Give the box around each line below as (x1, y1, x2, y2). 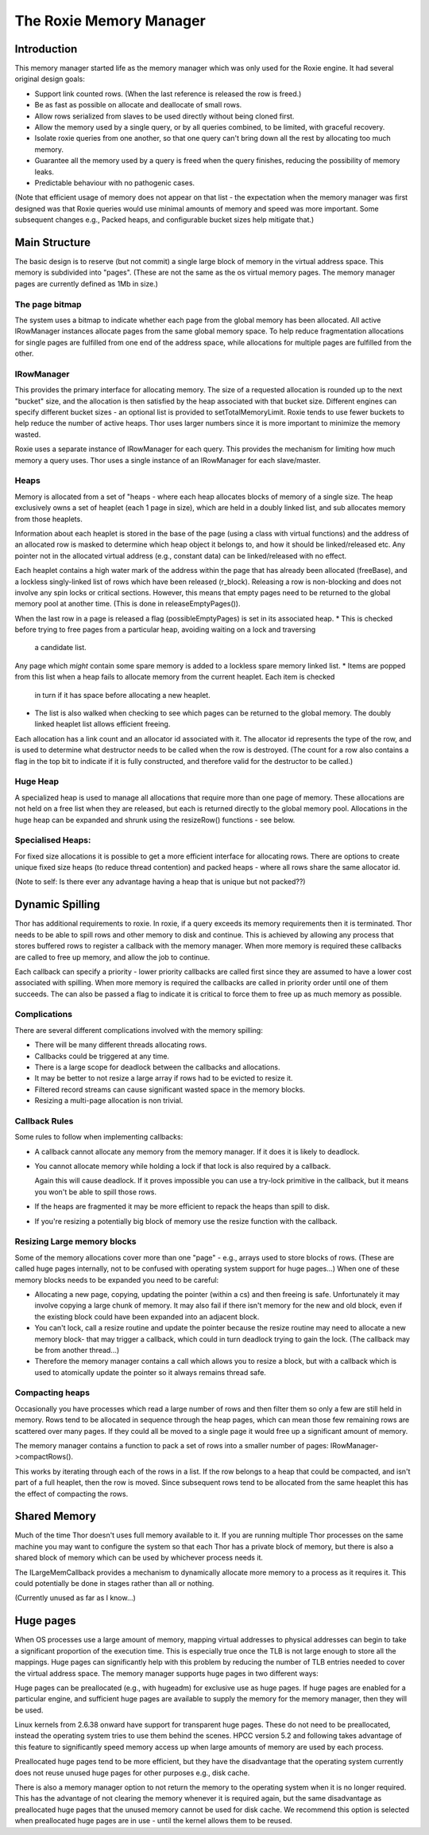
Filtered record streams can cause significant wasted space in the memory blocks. (34, 1085, 306, 1094)
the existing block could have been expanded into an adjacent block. (34, 1311, 260, 1321)
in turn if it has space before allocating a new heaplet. (34, 690, 211, 699)
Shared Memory (14, 1510, 97, 1523)
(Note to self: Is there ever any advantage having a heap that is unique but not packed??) (14, 877, 306, 886)
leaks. (34, 167, 55, 177)
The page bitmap (14, 298, 83, 310)
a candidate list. (34, 643, 87, 653)
